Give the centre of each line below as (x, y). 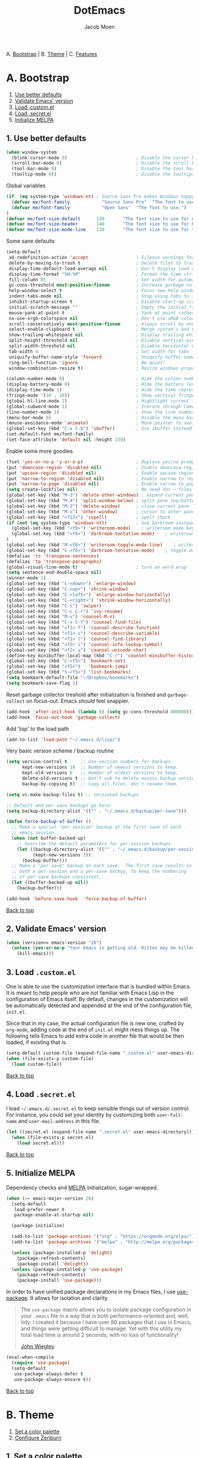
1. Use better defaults (46, 138)
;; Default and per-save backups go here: (59, 805)
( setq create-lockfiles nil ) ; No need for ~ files (99, 490)
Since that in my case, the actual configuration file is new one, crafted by (95, 1023)
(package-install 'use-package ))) (59, 1280)
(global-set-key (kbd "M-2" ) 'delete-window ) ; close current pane (98, 506)
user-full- (170, 1115)
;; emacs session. (34, 833)
